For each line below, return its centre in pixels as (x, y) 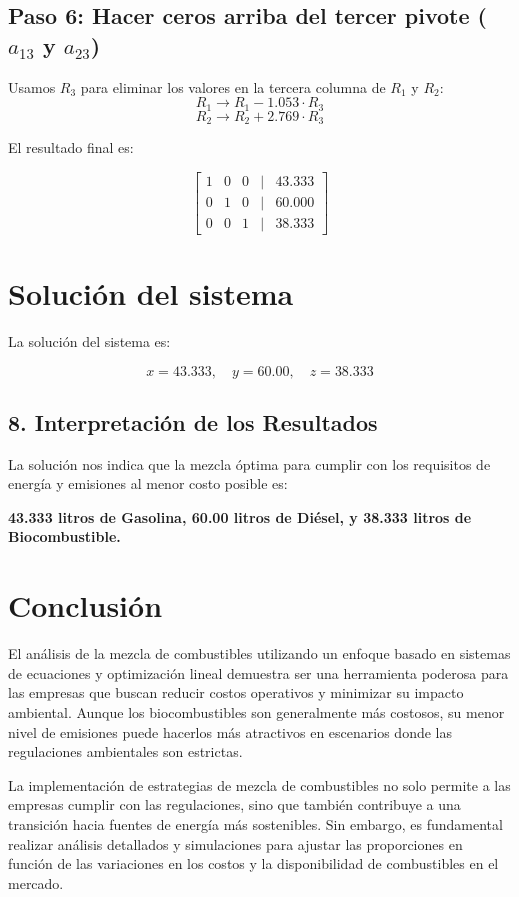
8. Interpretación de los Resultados (193, 421)
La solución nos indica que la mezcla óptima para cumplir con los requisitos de (249, 463)
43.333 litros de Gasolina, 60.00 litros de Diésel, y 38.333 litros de (240, 516)
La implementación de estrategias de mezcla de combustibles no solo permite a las (259, 784)
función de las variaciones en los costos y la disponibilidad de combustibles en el (253, 863)
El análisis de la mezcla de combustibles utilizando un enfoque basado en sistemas (259, 653)
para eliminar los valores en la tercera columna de (233, 86)
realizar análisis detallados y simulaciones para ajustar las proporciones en (235, 843)
